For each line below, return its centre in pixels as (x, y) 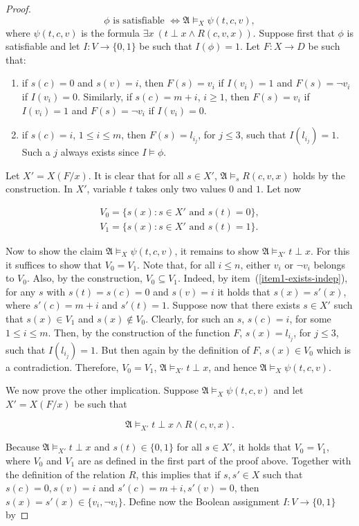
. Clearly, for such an (190, 318)
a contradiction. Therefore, (62, 366)
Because (22, 447)
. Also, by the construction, (85, 278)
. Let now (281, 189)
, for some (310, 318)
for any (21, 291)
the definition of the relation (66, 474)
